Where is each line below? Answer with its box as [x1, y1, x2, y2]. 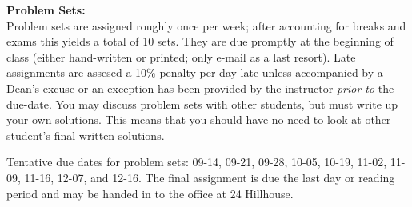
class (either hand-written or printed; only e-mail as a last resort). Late [6, 48, 356, 65]
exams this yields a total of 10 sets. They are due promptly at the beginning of [6, 33, 394, 50]
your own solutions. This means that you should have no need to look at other [6, 111, 391, 128]
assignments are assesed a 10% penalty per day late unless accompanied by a [6, 64, 383, 81]
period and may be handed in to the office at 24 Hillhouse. [6, 185, 294, 201]
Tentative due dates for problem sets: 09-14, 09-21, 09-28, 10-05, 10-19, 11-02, [6, 153, 387, 170]
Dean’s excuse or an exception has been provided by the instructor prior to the [6, 79, 394, 96]
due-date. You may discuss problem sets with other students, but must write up [6, 95, 398, 112]
